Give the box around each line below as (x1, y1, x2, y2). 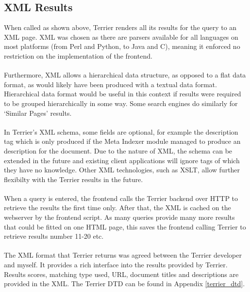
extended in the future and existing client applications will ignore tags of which (4, 155, 240, 165)
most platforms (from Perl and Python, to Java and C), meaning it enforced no (4, 41, 240, 51)
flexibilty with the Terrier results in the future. (4, 174, 143, 184)
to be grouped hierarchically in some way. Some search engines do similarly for (4, 98, 238, 108)
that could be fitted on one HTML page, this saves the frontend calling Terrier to (4, 221, 246, 231)
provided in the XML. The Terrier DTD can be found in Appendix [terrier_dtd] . (4, 278, 245, 289)
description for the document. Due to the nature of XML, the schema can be (4, 145, 233, 155)
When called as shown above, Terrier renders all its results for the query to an (4, 22, 237, 32)
